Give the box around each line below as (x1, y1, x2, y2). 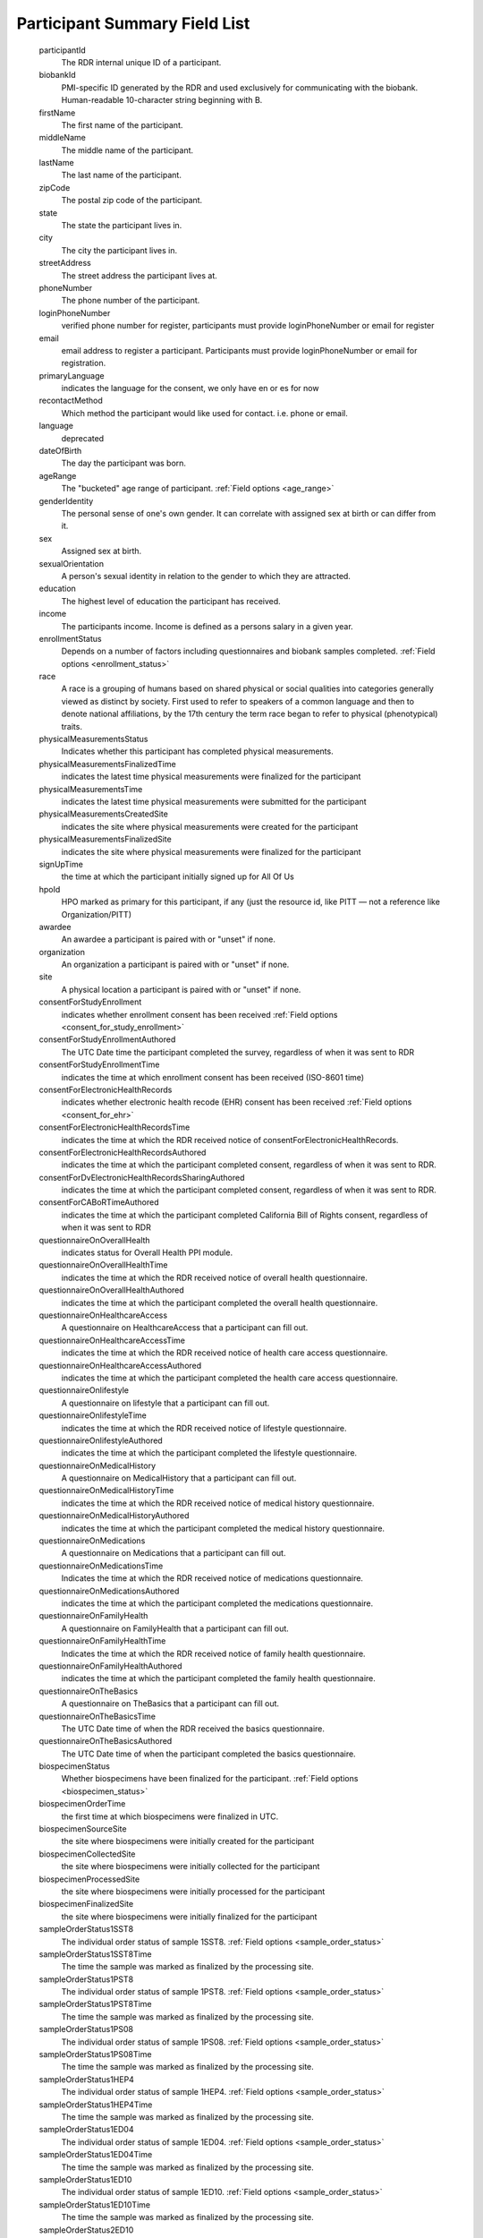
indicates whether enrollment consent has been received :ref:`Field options (61, 1009, 338, 1020)
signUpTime (38, 858, 84, 869)
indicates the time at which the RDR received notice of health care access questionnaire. (61, 1347, 388, 1358)
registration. (61, 358, 106, 369)
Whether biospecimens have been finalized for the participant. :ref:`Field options (61, 1773, 359, 1784)
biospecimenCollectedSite (38, 1849, 136, 1859)
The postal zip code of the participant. (61, 195, 203, 206)
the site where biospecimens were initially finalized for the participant (61, 1911, 318, 1922)
